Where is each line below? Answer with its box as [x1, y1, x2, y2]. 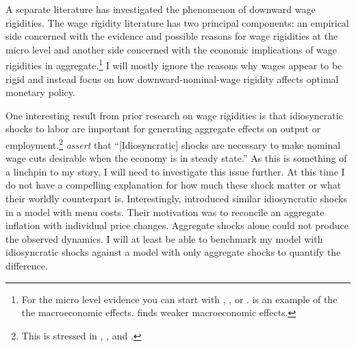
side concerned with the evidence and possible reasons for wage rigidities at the [5, 29, 338, 43]
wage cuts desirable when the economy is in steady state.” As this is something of [5, 151, 347, 165]
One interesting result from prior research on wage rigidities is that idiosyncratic [5, 108, 343, 122]
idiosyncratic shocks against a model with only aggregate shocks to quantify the [5, 245, 341, 259]
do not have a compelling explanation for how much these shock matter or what [5, 178, 342, 192]
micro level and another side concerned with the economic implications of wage [5, 42, 338, 56]
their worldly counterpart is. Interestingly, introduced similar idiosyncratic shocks [5, 191, 347, 206]
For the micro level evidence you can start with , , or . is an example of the [21, 291, 338, 306]
